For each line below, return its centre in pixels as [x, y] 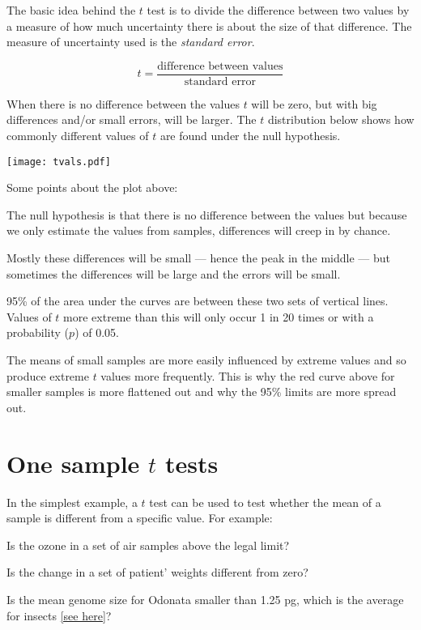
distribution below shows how [341, 119]
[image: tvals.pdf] [59, 162]
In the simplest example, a [72, 502]
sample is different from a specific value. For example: [140, 518]
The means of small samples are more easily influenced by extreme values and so [206, 360]
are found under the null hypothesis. [250, 136]
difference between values [220, 66]
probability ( [38, 332]
